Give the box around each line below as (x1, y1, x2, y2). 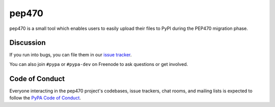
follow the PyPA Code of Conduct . (9, 95, 81, 101)
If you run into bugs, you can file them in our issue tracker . (9, 52, 132, 58)
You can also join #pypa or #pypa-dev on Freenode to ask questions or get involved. (9, 61, 188, 67)
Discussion (9, 39, 46, 47)
